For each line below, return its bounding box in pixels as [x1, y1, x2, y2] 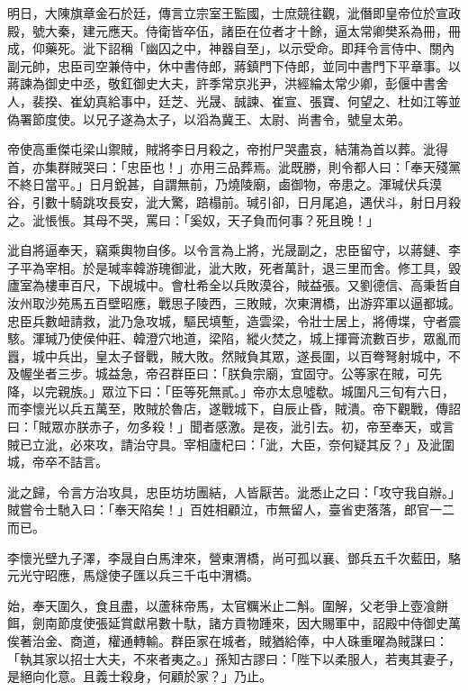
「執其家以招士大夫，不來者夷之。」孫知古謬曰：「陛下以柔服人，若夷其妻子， [7, 649, 461, 668]
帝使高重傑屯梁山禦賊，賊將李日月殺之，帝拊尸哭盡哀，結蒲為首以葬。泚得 [7, 140, 448, 159]
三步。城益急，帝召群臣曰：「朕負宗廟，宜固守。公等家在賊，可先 [57, 364, 442, 383]
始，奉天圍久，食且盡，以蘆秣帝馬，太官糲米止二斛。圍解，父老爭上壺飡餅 [7, 596, 448, 614]
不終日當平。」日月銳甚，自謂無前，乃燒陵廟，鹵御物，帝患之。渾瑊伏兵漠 [7, 175, 442, 194]
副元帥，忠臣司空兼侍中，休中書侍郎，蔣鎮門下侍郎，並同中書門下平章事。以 [7, 56, 461, 75]
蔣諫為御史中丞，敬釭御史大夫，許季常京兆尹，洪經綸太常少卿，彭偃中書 [7, 74, 436, 93]
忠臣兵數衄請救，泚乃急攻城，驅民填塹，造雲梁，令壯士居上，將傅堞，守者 [7, 311, 448, 330]
